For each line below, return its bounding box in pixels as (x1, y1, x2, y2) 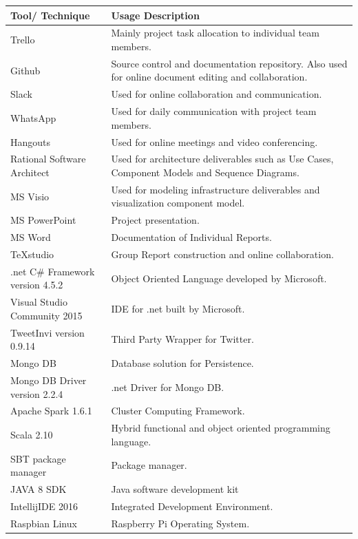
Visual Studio (10, 295, 67, 309)
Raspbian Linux (10, 516, 77, 530)
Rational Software (10, 151, 86, 166)
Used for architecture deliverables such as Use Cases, (111, 151, 334, 166)
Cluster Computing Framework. (111, 403, 245, 418)
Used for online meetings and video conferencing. (111, 134, 318, 149)
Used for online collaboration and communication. (111, 87, 322, 101)
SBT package (10, 451, 66, 465)
